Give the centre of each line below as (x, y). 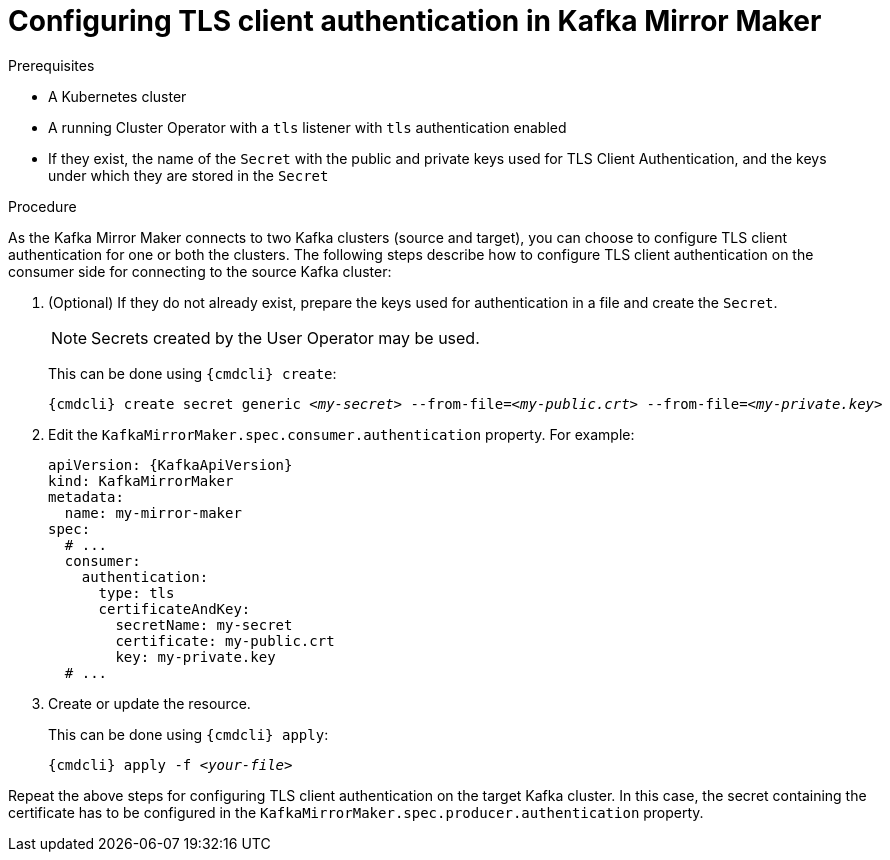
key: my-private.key (195, 656)
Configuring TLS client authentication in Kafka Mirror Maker (415, 21)
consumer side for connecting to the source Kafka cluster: (200, 271)
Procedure (42, 206)
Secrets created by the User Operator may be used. (285, 337)
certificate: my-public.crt (225, 640)
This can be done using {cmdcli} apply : (188, 734)
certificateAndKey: (174, 608)
